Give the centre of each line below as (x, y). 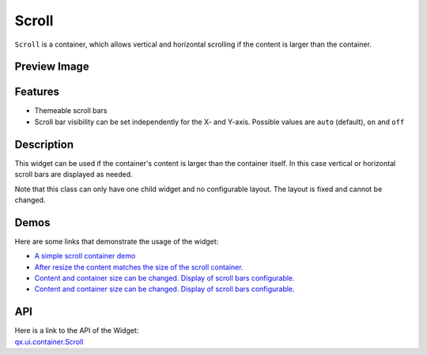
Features (37, 92)
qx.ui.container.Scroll (49, 342)
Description (44, 144)
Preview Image (52, 67)
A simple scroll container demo (85, 256)
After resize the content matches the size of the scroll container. (139, 267)
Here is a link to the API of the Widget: (77, 330)
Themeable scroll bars (71, 111)
